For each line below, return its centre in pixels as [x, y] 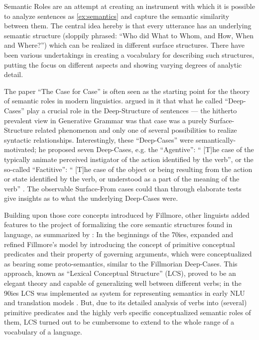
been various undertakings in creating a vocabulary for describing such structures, [129, 54]
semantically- [216, 139]
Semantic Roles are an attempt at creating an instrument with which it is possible [129, 6]
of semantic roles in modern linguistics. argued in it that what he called [113, 101]
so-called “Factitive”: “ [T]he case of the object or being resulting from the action [128, 169]
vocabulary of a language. [43, 332]
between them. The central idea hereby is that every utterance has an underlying [128, 26]
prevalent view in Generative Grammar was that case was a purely [106, 120]
